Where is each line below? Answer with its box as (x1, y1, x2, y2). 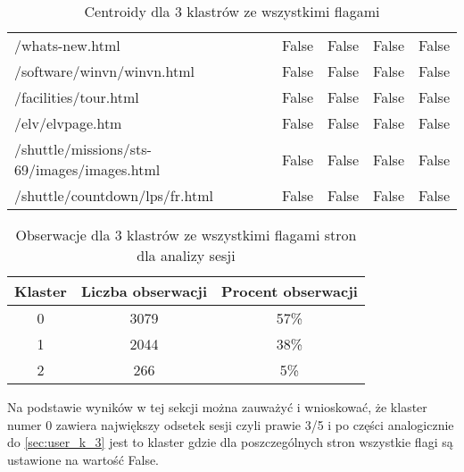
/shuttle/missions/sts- (14, 139, 152, 159)
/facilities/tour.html (14, 87, 139, 107)
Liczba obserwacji (80, 281, 208, 301)
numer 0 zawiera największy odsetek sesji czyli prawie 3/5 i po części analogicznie (7, 415, 454, 434)
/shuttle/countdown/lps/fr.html (14, 185, 213, 206)
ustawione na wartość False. (7, 450, 160, 468)
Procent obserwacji (221, 281, 358, 301)
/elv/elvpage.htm (14, 113, 122, 133)
